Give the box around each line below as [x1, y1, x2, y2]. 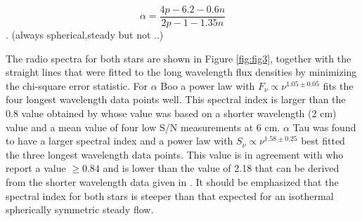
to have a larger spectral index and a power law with [6, 133, 233, 148]
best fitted [301, 133, 345, 148]
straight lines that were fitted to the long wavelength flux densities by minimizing [6, 65, 357, 79]
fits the [323, 78, 354, 93]
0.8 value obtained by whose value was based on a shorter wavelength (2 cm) [6, 106, 337, 121]
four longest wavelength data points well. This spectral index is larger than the [6, 92, 346, 107]
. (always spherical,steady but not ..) [6, 27, 164, 42]
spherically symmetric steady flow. [6, 202, 154, 217]
